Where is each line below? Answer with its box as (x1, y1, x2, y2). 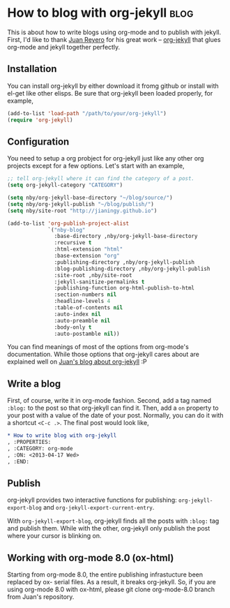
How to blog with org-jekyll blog (7, 5, 194, 21)
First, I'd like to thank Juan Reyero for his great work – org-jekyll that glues (7, 35, 221, 43)
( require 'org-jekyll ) (7, 117, 73, 124)
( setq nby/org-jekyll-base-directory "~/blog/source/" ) (7, 194, 173, 202)
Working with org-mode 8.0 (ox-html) (7, 551, 174, 563)
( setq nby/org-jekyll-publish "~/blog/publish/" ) (7, 200, 155, 207)
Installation (7, 63, 57, 75)
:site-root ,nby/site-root (54, 272, 132, 279)
